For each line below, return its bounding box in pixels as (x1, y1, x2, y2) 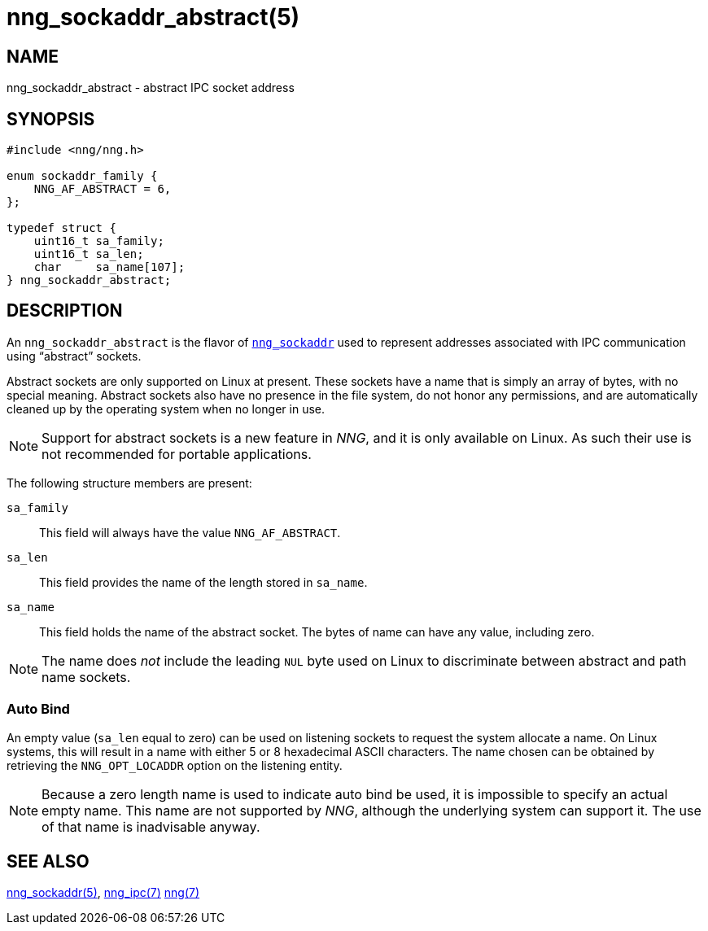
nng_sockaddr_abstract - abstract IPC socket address (7, 81, 295, 95)
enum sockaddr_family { (7, 169, 158, 183)
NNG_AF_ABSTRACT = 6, (33, 182, 172, 196)
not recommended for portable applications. (42, 445, 312, 462)
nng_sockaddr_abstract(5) (7, 3, 300, 31)
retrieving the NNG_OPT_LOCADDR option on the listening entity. (7, 758, 343, 772)
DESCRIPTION (7, 300, 123, 321)
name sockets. (42, 668, 131, 685)
